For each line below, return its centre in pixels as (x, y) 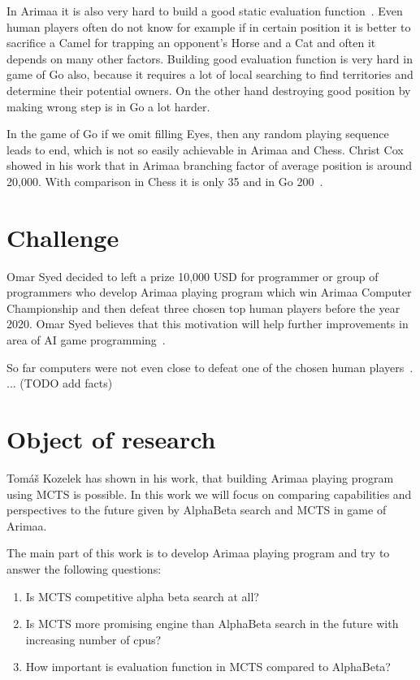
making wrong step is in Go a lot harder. (108, 106)
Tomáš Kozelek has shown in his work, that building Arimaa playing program (200, 477)
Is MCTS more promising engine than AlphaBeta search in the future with (212, 624)
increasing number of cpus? (93, 639)
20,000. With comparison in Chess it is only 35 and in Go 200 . (165, 181)
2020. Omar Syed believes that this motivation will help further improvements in (208, 324)
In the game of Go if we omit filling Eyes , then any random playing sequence (198, 134)
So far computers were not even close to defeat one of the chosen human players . (210, 367)
